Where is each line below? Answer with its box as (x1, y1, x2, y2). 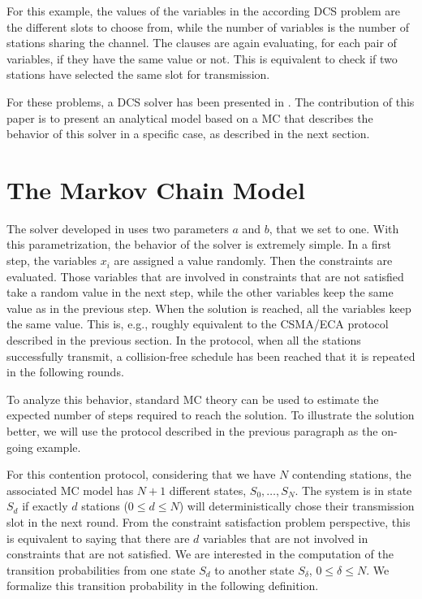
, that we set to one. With (269, 219, 399, 237)
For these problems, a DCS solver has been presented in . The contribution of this (6, 93, 415, 110)
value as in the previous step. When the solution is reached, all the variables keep (6, 299, 411, 316)
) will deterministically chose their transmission (179, 497, 415, 514)
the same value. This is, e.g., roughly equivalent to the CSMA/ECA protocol (6, 315, 389, 332)
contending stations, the (292, 466, 411, 483)
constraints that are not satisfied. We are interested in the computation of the (6, 545, 394, 562)
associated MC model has (6, 481, 134, 498)
